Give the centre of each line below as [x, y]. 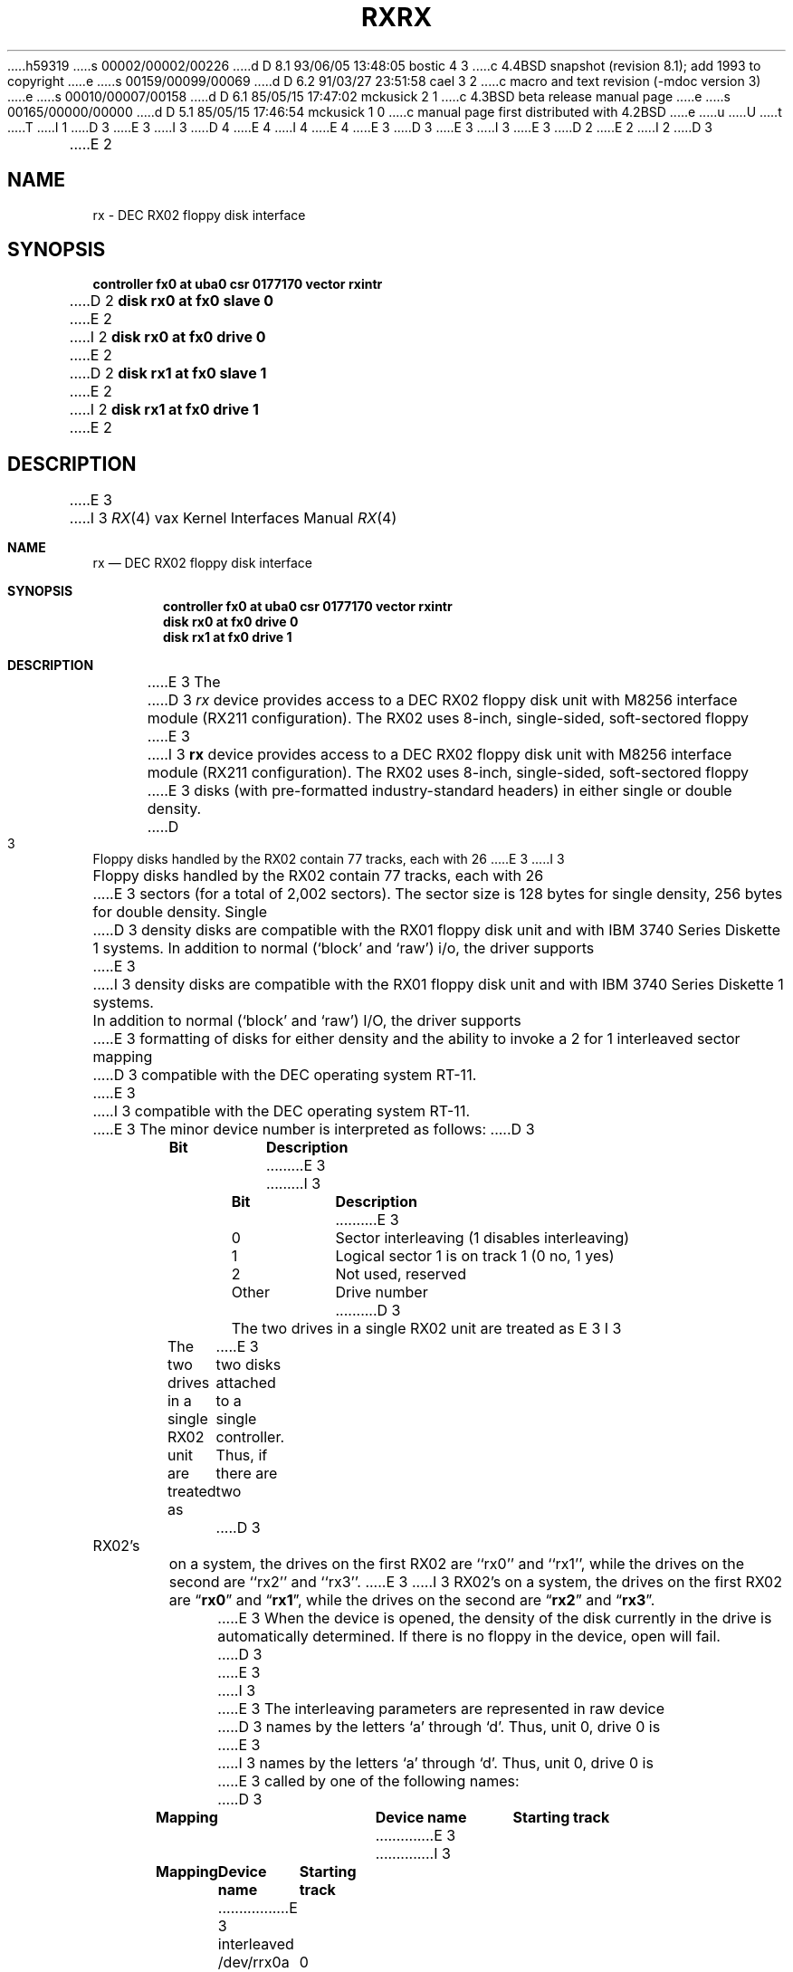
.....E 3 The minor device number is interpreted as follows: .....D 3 [314, 1130]
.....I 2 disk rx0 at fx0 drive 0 [167, 337]
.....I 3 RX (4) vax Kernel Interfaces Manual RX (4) [233, 518]
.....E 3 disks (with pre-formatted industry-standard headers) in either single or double [439, 791]
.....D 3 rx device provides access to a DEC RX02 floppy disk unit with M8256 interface [442, 700]
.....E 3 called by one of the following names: [368, 1781]
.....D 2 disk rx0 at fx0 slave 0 [172, 301]
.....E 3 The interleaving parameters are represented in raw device [441, 1709]
